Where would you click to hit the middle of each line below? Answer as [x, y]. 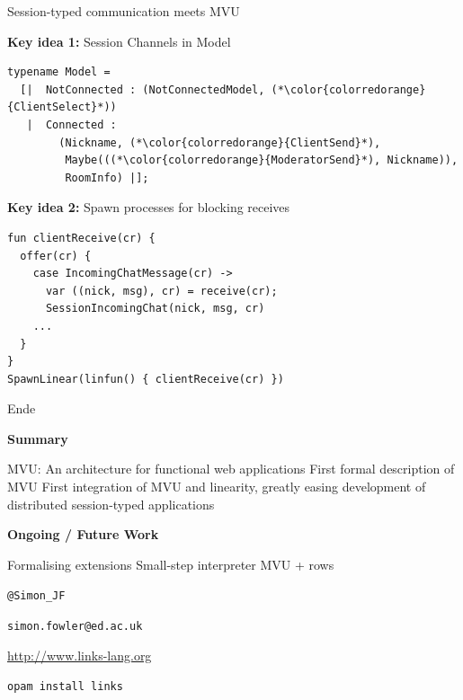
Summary [38, 438]
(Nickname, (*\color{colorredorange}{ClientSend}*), [220, 142]
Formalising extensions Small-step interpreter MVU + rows [171, 564]
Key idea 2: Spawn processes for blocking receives [149, 207]
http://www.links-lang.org [80, 655]
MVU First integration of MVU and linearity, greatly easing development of [217, 487]
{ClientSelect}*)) [62, 107]
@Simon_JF [36, 596]
